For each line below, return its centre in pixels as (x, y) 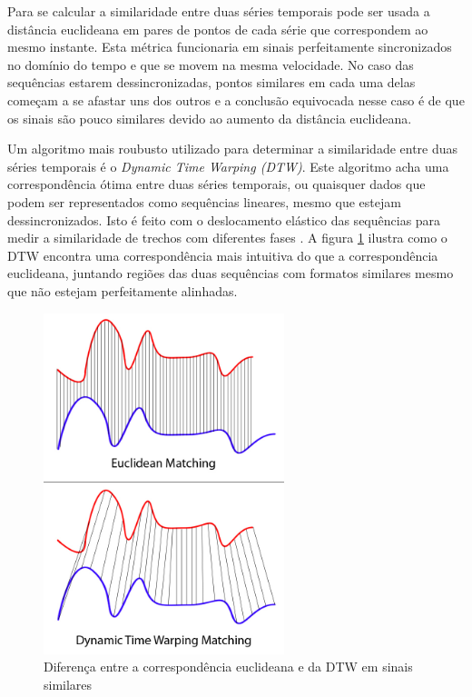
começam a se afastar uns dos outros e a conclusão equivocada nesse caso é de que (236, 100)
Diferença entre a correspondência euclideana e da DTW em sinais (228, 667)
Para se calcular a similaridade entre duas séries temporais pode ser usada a (219, 11)
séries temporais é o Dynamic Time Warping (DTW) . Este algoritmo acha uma (228, 166)
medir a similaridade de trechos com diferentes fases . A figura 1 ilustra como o (227, 238)
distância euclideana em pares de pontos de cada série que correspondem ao (218, 29)
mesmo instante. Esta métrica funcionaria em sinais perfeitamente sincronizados (230, 47)
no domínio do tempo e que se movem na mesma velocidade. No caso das (211, 64)
